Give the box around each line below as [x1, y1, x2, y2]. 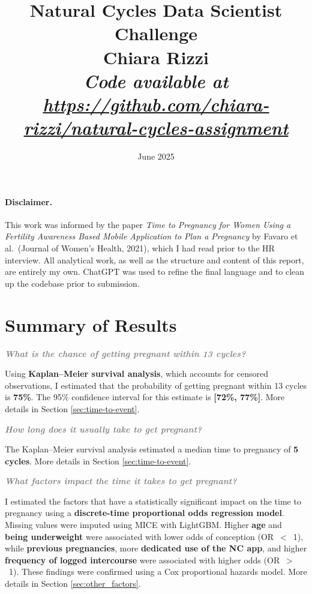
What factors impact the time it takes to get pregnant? [5, 475, 237, 487]
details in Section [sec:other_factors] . [5, 577, 141, 590]
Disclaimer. [5, 195, 52, 208]
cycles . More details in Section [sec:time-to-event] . [5, 454, 191, 467]
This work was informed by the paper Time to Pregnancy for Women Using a [5, 218, 291, 230]
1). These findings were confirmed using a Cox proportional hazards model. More [8, 565, 307, 578]
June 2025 [137, 150, 175, 163]
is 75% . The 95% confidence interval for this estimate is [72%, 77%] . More [5, 391, 285, 403]
